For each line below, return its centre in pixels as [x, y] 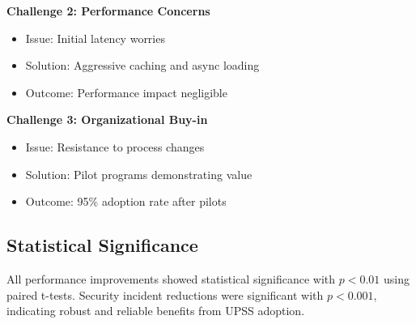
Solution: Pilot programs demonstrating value [139, 174]
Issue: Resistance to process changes [115, 146]
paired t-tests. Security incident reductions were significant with [165, 294]
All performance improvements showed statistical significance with [171, 278]
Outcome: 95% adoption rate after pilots [126, 201]
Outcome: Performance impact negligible [126, 92]
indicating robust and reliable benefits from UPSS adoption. [156, 311]
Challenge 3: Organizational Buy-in [107, 119]
